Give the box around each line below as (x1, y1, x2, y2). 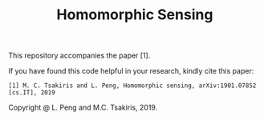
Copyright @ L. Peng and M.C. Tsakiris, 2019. (8, 102, 158, 113)
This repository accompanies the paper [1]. (8, 50, 151, 61)
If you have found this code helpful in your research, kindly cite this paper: (8, 66, 254, 76)
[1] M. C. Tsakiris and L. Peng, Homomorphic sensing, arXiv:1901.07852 (8, 82, 257, 90)
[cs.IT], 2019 (8, 89, 56, 97)
